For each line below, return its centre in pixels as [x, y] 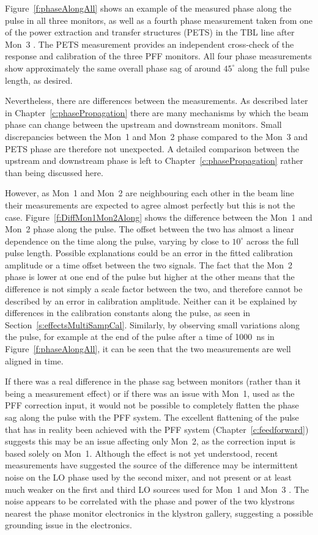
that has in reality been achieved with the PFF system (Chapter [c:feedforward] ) [157, 429]
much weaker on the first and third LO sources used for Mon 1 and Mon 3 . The [157, 489]
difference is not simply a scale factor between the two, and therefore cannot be [154, 289]
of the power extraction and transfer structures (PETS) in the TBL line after [150, 32]
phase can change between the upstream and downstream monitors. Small [143, 124]
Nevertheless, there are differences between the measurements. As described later [157, 101]
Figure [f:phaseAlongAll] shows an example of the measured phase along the [148, 8]
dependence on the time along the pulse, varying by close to [117, 241]
